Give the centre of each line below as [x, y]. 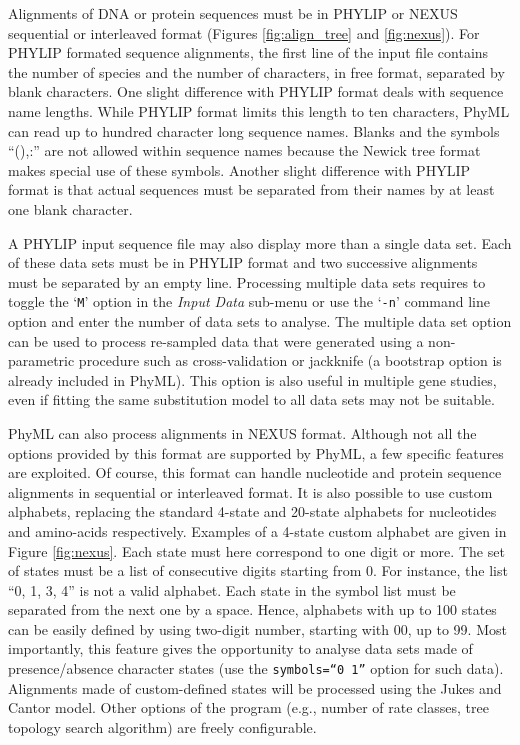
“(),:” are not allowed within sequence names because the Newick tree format [244, 150]
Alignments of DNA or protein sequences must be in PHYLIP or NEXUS [233, 13]
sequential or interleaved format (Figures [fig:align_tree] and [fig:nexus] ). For [244, 32]
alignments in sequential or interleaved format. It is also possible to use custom [250, 491]
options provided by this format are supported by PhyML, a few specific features [256, 452]
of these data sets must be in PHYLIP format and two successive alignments [243, 262]
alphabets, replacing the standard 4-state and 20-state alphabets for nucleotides [252, 511]
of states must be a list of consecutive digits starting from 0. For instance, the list [258, 570]
